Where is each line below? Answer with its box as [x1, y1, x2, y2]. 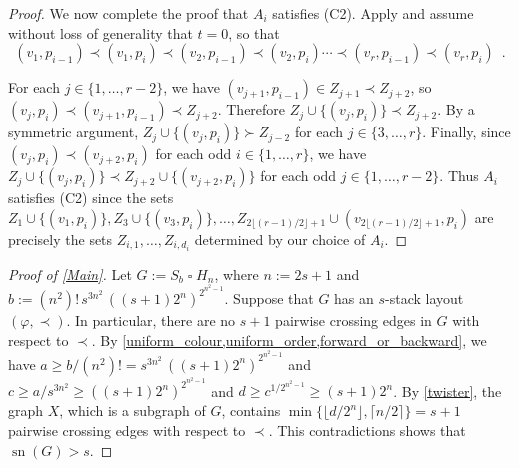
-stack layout [385, 288, 464, 309]
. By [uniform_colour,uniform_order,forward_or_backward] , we [91, 329, 487, 350]
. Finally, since [422, 121, 511, 142]
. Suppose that [224, 288, 314, 309]
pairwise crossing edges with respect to [8, 420, 246, 441]
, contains [221, 400, 281, 421]
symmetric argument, [8, 121, 139, 142]
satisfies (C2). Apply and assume [272, 3, 474, 23]
